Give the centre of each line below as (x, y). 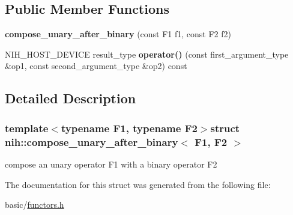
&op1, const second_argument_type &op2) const (96, 66)
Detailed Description (71, 98)
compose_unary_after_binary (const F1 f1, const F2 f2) (118, 34)
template (27, 128)
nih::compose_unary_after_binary (92, 141)
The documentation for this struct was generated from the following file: (138, 184)
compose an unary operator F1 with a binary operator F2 (111, 164)
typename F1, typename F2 (129, 128)
